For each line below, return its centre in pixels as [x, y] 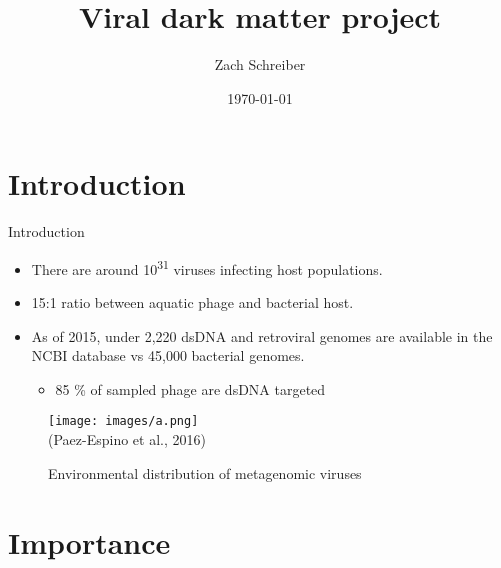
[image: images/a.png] [123, 421]
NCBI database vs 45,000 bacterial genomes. [168, 355]
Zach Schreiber [260, 64]
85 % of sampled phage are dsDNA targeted [190, 388]
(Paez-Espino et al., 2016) [127, 439]
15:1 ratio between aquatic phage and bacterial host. [192, 302]
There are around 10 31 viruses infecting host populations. [207, 267]
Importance [89, 541]
